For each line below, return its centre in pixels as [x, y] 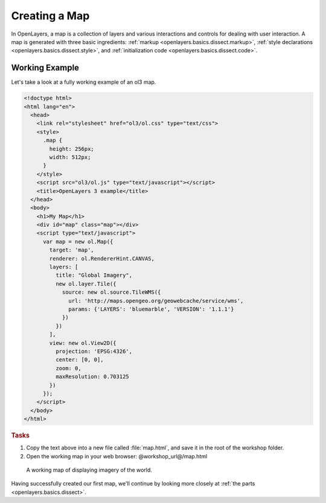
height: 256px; [72, 149]
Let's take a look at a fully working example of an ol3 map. [84, 82]
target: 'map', [72, 250]
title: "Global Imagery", [94, 275]
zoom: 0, [68, 368]
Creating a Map [50, 16]
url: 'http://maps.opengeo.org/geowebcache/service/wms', [156, 301]
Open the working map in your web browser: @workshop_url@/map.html [117, 456]
